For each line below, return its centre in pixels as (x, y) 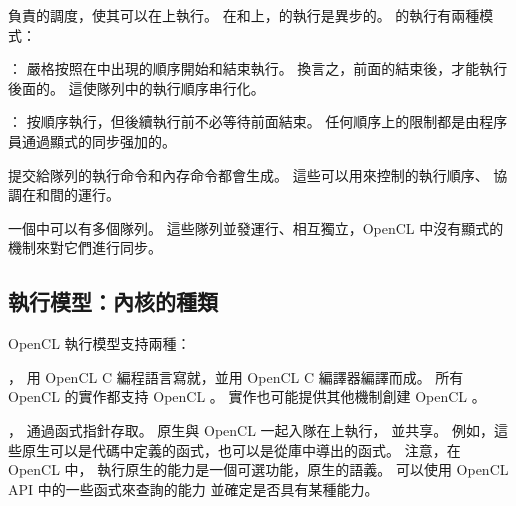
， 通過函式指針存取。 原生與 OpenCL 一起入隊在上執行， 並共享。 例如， (251, 429)
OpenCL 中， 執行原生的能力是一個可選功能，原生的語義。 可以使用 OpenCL (258, 469)
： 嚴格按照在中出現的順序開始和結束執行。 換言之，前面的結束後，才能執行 (258, 68)
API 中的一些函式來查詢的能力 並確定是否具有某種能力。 (193, 488)
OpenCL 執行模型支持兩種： (99, 343)
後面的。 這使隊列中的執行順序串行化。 (136, 87)
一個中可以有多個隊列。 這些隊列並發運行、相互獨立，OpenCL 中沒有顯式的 (256, 227)
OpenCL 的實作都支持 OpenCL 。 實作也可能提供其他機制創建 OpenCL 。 (247, 396)
